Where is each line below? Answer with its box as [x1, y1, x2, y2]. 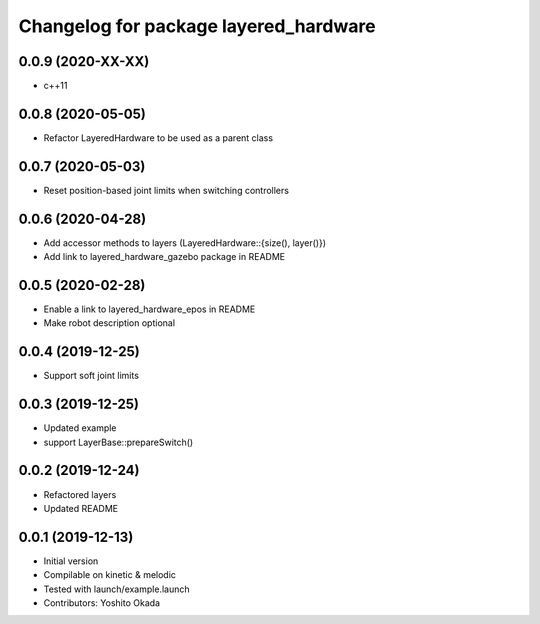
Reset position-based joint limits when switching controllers [43, 184, 290, 196]
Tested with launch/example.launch [43, 583, 190, 595]
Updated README [43, 502, 119, 514]
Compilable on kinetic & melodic [43, 569, 177, 581]
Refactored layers [43, 488, 117, 500]
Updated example [43, 422, 117, 434]
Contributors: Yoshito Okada [43, 597, 160, 609]
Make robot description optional [43, 317, 175, 329]
